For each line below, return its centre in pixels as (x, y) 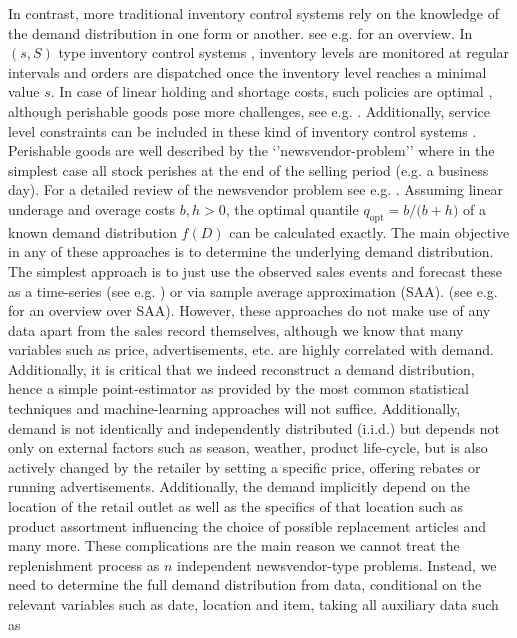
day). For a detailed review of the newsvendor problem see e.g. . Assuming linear (255, 189)
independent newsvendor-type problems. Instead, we (336, 564)
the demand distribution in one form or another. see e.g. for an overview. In (240, 32)
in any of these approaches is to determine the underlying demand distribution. (251, 251)
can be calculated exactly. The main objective (369, 231)
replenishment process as (84, 564)
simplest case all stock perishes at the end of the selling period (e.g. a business (248, 169)
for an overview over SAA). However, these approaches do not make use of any (249, 310)
